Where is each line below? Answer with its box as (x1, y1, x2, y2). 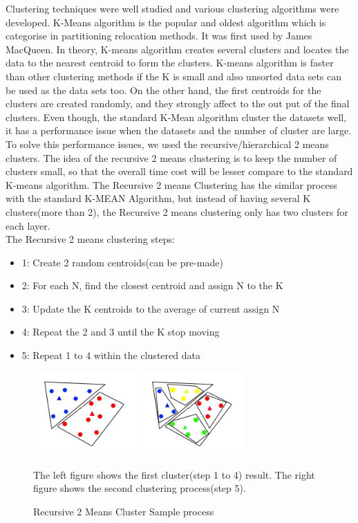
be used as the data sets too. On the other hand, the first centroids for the (6, 82, 321, 97)
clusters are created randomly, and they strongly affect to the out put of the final (6, 96, 350, 111)
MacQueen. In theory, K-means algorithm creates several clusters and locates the (6, 42, 349, 56)
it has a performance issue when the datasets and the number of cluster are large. (6, 123, 351, 138)
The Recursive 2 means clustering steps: (6, 232, 175, 246)
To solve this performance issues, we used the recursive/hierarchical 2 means (6, 136, 329, 151)
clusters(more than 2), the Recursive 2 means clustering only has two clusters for (6, 204, 348, 219)
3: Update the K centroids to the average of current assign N (21, 301, 280, 315)
